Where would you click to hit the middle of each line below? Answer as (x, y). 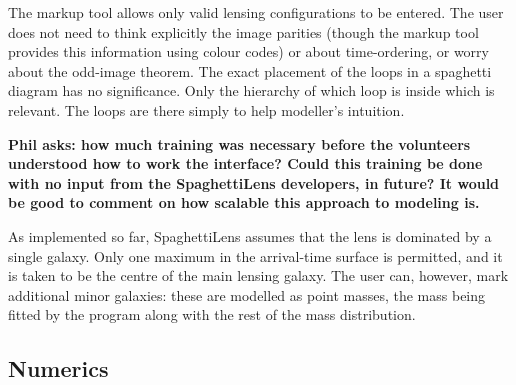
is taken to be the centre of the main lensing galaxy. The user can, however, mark (258, 275)
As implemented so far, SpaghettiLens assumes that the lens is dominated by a (250, 235)
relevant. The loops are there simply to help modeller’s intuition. (206, 109)
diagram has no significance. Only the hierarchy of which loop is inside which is (251, 90)
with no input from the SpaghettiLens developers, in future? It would (254, 182)
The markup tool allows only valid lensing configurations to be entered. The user (256, 12)
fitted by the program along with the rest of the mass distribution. (212, 314)
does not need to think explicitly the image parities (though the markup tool (243, 31)
